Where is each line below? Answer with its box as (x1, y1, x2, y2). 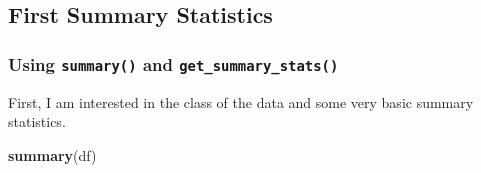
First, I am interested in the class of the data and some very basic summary (8, 91, 474, 112)
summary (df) (8, 144, 97, 165)
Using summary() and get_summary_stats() (8, 51, 339, 76)
